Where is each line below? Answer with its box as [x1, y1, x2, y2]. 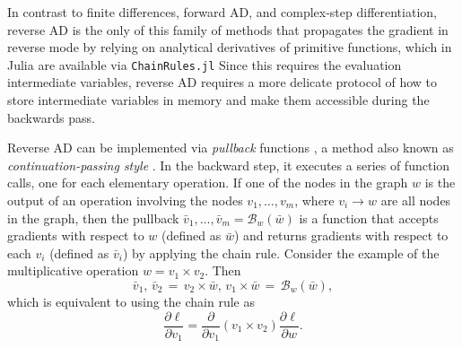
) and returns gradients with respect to [233, 226, 449, 245]
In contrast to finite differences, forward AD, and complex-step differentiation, [7, 3, 437, 21]
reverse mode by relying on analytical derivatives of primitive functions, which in [7, 38, 452, 57]
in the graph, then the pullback [7, 208, 179, 227]
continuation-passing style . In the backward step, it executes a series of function [7, 155, 450, 174]
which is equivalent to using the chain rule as [7, 291, 255, 310]
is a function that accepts [299, 208, 439, 227]
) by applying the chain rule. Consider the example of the [122, 243, 440, 262]
